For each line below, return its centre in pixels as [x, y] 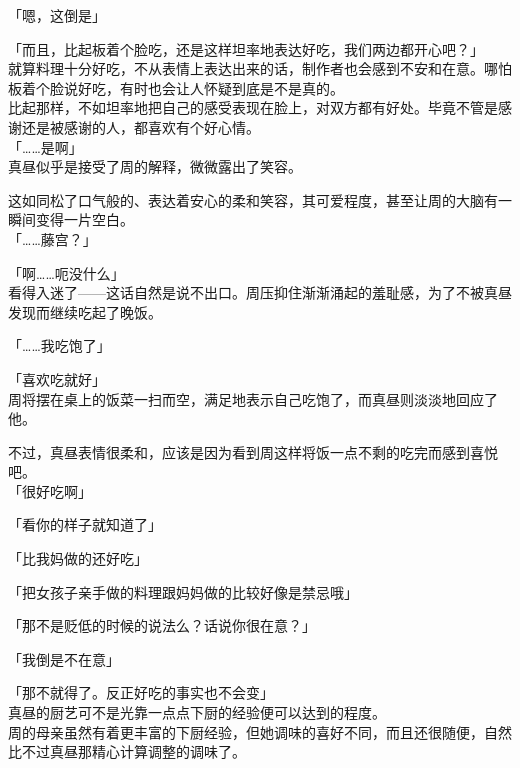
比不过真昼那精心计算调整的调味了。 [127, 751]
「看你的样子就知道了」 [85, 524]
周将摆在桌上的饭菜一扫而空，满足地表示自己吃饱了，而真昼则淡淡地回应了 [253, 398]
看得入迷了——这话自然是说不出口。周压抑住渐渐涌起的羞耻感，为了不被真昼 [260, 292]
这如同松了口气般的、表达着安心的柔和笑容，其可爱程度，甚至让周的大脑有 [253, 199]
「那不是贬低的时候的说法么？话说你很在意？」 [162, 625]
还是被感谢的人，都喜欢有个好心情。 [140, 126]
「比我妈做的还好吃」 [78, 558]
